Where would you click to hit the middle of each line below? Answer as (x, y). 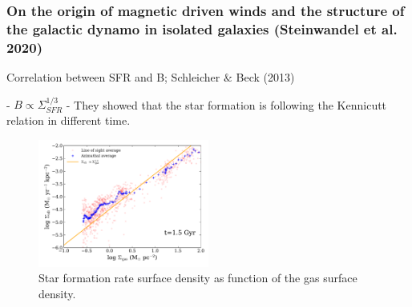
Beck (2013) (265, 77)
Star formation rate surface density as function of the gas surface (198, 278)
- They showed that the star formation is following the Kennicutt (226, 104)
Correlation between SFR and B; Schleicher (113, 77)
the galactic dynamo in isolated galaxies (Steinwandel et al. (202, 28)
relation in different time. (69, 120)
